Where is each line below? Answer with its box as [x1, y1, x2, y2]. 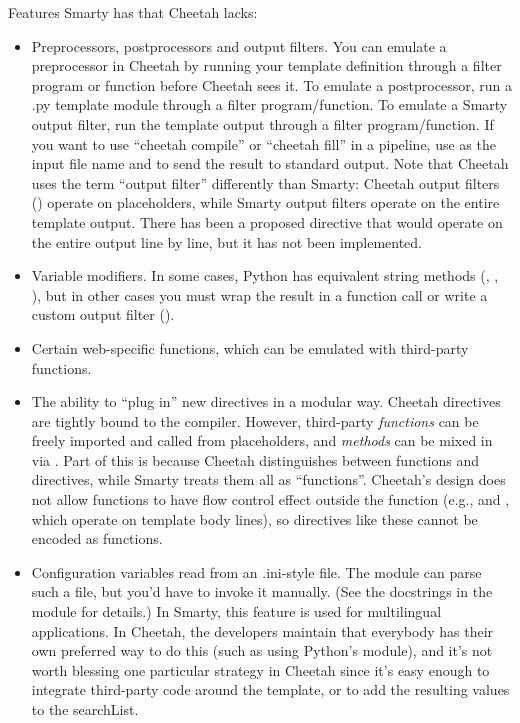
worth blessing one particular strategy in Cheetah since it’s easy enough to [31, 659, 490, 680]
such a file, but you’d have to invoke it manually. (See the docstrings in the [31, 581, 493, 602]
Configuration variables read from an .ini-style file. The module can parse [31, 561, 482, 582]
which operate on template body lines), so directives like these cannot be [31, 508, 478, 529]
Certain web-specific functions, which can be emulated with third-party [31, 337, 469, 358]
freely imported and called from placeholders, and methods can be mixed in [31, 430, 493, 451]
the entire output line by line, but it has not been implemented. [31, 231, 422, 252]
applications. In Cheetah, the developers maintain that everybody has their [31, 620, 494, 641]
